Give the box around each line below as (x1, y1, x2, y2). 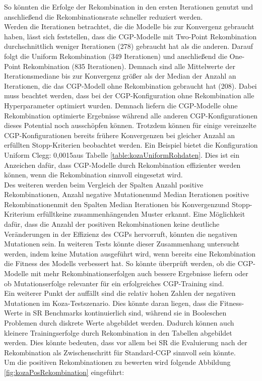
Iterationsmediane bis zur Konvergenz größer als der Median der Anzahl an (4, 71, 236, 81)
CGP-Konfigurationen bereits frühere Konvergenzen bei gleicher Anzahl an (4, 130, 235, 140)
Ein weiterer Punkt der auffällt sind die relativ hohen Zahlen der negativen (4, 288, 236, 298)
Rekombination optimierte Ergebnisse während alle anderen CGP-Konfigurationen (4, 110, 258, 120)
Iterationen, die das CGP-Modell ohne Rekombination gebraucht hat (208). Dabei (4, 80, 257, 91)
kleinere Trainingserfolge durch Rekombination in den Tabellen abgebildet (4, 327, 232, 338)
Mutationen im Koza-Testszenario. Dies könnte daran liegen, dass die (4, 297, 218, 308)
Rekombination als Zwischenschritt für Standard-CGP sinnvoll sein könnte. (4, 347, 236, 357)
